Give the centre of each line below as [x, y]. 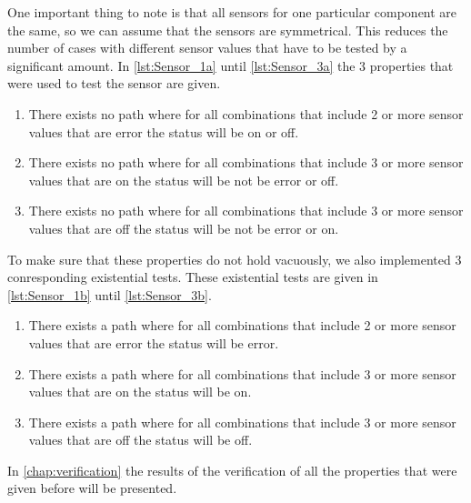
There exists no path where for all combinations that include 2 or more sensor [246, 113]
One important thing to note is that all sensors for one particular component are [232, 12]
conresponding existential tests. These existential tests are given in [193, 277]
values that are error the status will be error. [154, 342]
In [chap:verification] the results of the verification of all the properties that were [232, 470]
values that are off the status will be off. [140, 440]
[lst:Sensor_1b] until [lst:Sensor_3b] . [110, 294]
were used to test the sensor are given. [114, 83]
